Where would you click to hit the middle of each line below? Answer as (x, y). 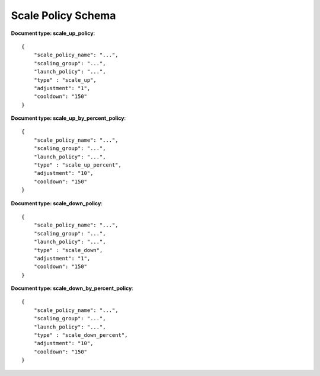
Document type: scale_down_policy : (57, 203)
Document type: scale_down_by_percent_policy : (72, 288)
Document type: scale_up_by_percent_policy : (68, 118)
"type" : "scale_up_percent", (77, 165)
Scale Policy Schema (63, 15)
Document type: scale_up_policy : (53, 33)
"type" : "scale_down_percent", (81, 335)
